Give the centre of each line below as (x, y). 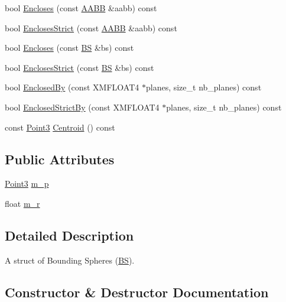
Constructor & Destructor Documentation (137, 292)
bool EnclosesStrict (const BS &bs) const (79, 67)
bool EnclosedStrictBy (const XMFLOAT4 (82, 107)
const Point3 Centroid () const (60, 127)
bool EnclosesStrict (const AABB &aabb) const (91, 27)
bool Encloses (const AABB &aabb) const (81, 8)
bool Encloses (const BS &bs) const (69, 48)
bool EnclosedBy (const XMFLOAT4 (72, 87)
